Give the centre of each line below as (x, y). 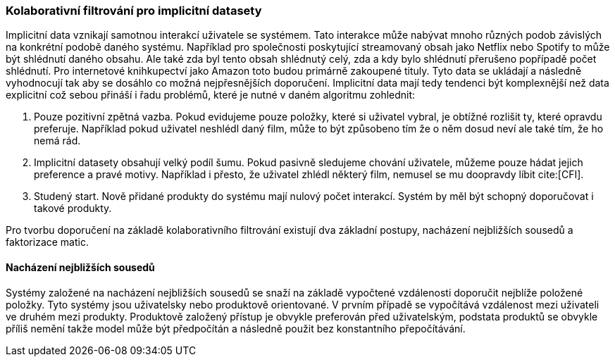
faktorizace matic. (47, 242)
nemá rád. (57, 141)
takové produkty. (73, 208)
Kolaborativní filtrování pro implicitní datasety (134, 11)
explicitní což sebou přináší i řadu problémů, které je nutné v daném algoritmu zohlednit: (211, 95)
